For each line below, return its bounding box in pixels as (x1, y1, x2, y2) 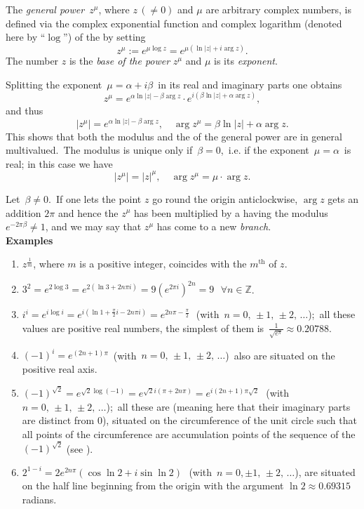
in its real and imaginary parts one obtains (158, 77, 342, 91)
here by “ (6, 29, 46, 44)
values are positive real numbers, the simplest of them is (22, 320, 264, 335)
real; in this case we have (6, 156, 113, 171)
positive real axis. (22, 361, 97, 376)
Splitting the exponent (6, 77, 102, 91)
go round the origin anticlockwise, (152, 191, 298, 206)
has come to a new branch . (156, 219, 271, 234)
